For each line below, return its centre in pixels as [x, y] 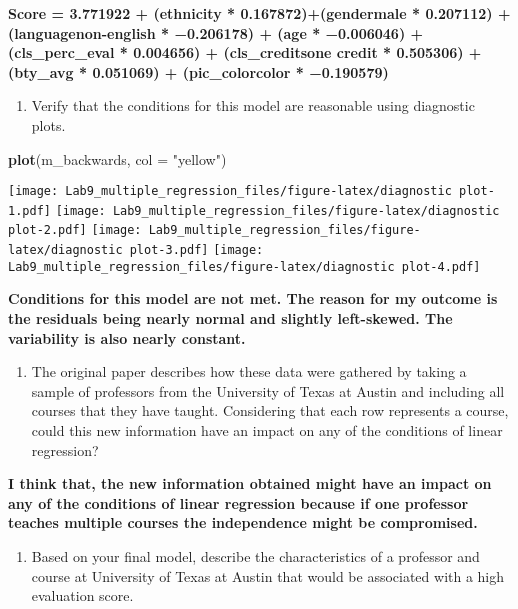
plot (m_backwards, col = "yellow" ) [117, 158]
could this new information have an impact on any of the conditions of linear [267, 430]
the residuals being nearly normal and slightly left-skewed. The [230, 318]
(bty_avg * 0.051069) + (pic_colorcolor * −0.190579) [198, 71]
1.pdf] [29, 210]
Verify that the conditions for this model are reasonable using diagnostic [253, 105]
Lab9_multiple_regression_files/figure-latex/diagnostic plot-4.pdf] [244, 266]
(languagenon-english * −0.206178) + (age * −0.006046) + [216, 32]
